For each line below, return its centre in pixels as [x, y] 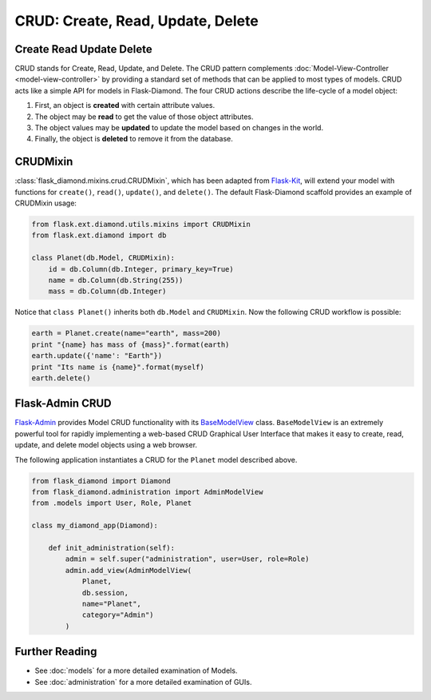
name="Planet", [111, 604]
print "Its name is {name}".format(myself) [118, 367]
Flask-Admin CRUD [63, 404]
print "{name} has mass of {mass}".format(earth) [130, 344]
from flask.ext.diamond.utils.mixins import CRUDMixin [141, 225]
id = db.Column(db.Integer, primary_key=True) [141, 269]
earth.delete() [61, 378]
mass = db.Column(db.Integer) [107, 291]
